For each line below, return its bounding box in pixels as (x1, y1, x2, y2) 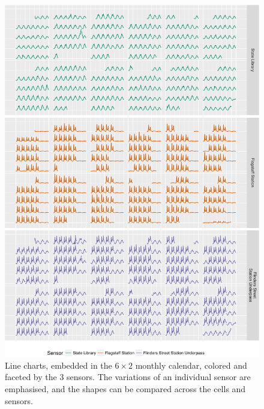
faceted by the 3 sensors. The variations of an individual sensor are (5, 371, 251, 383)
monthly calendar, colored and (135, 358, 247, 371)
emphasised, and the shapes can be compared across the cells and (5, 382, 246, 395)
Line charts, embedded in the (5, 358, 112, 371)
